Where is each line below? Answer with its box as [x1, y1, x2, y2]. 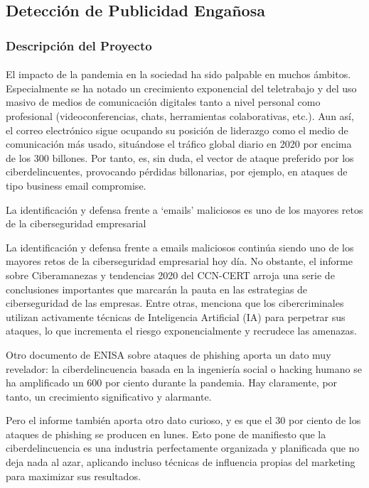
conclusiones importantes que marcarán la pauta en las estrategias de [6, 281, 308, 296]
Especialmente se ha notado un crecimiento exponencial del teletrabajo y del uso [6, 80, 357, 95]
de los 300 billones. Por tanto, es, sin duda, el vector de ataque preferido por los [6, 150, 354, 165]
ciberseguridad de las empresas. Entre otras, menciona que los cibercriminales [6, 295, 344, 310]
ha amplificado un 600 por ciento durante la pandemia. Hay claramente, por [6, 375, 338, 390]
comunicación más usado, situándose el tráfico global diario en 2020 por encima [6, 136, 352, 151]
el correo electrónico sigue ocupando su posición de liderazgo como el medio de [6, 122, 348, 137]
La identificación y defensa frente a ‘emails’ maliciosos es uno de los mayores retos [6, 202, 363, 217]
